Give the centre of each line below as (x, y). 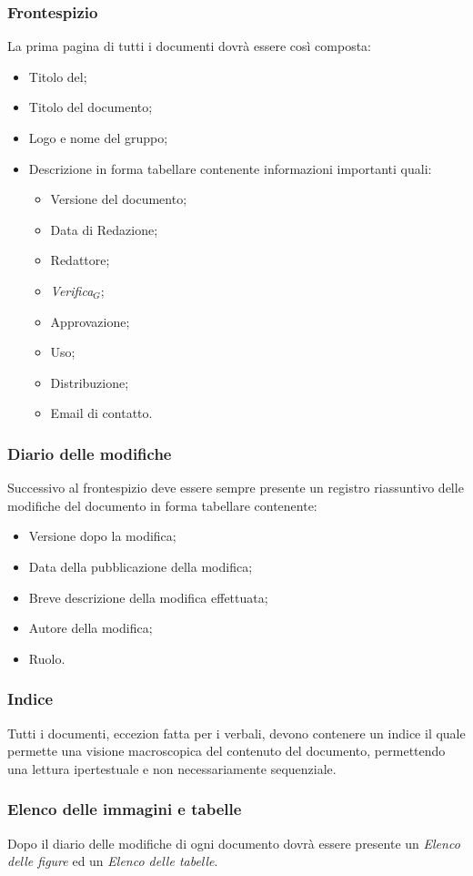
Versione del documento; (119, 199)
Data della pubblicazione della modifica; (141, 566)
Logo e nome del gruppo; (98, 138)
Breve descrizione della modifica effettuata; (148, 597)
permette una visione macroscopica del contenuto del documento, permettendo (226, 751)
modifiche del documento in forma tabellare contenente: (162, 505)
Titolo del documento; (91, 107)
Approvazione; (90, 321)
